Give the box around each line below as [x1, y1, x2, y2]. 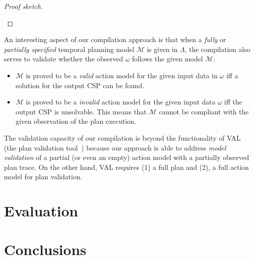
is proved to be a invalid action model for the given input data [26, 97, 215, 107]
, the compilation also [184, 44, 251, 54]
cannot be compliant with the [159, 106, 249, 116]
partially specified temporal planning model [4, 44, 134, 54]
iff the [224, 97, 242, 107]
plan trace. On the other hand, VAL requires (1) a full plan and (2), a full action [4, 161, 249, 172]
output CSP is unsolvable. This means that [15, 106, 147, 116]
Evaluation [4, 201, 78, 221]
